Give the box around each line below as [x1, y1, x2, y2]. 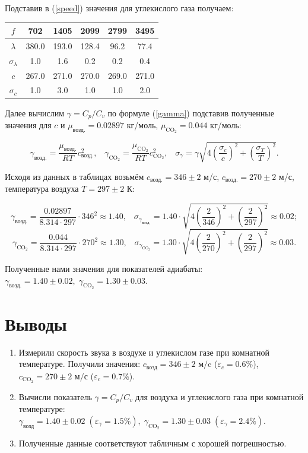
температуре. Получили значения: [18, 357, 141, 370]
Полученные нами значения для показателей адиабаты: [5, 262, 203, 274]
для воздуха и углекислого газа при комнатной [135, 390, 304, 403]
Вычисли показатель [18, 390, 92, 403]
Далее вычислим [5, 106, 65, 119]
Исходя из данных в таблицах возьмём [5, 170, 144, 182]
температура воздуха [5, 182, 79, 195]
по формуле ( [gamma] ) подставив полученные [107, 106, 274, 119]
